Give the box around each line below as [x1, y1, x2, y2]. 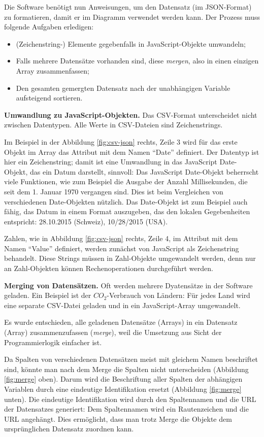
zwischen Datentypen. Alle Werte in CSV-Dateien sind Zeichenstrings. [4, 119, 223, 130]
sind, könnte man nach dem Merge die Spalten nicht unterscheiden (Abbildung [4, 363, 249, 374]
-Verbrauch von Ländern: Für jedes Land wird [107, 290, 250, 300]
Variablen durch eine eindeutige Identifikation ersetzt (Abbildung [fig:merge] [4, 384, 242, 394]
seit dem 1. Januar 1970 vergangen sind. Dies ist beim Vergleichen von [4, 186, 223, 196]
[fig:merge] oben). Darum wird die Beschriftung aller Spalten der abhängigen [4, 374, 243, 384]
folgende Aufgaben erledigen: [4, 21, 94, 32]
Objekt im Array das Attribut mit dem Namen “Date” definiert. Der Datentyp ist [4, 146, 259, 157]
